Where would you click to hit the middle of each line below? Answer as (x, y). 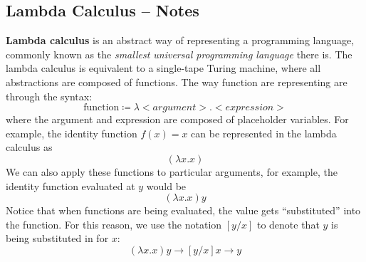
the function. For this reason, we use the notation (114, 224)
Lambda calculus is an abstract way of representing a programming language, (180, 40)
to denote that (288, 224)
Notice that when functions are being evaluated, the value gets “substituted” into (183, 210)
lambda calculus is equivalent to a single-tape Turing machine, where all (163, 68)
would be (166, 185)
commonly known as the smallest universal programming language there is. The (179, 54)
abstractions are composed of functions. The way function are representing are (177, 82)
